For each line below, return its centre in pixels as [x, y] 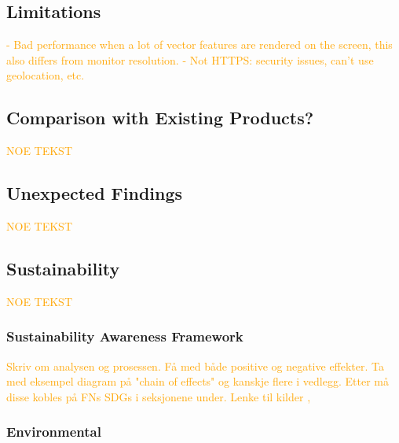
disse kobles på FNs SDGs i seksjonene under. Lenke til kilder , [159, 396]
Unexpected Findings [95, 193]
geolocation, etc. [46, 75]
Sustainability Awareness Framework [125, 336]
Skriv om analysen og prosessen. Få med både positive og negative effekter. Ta [196, 365]
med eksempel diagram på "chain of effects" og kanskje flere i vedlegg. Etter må [198, 381]
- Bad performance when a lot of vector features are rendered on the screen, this [199, 44]
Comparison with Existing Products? [160, 118]
